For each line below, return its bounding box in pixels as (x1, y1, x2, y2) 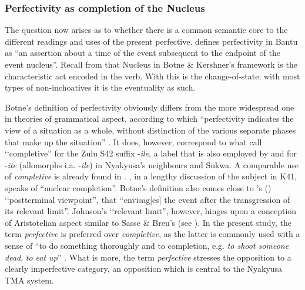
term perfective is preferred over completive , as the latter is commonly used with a (5, 228, 300, 240)
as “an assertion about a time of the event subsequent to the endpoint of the (5, 46, 281, 59)
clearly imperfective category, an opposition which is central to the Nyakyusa (5, 262, 283, 275)
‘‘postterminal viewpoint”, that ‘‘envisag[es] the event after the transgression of (5, 193, 290, 205)
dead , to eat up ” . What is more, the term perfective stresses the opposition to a (5, 251, 291, 263)
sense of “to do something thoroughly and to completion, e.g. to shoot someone (5, 239, 289, 251)
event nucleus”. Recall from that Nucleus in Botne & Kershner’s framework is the (5, 58, 297, 70)
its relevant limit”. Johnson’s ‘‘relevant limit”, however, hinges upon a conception (5, 205, 297, 217)
